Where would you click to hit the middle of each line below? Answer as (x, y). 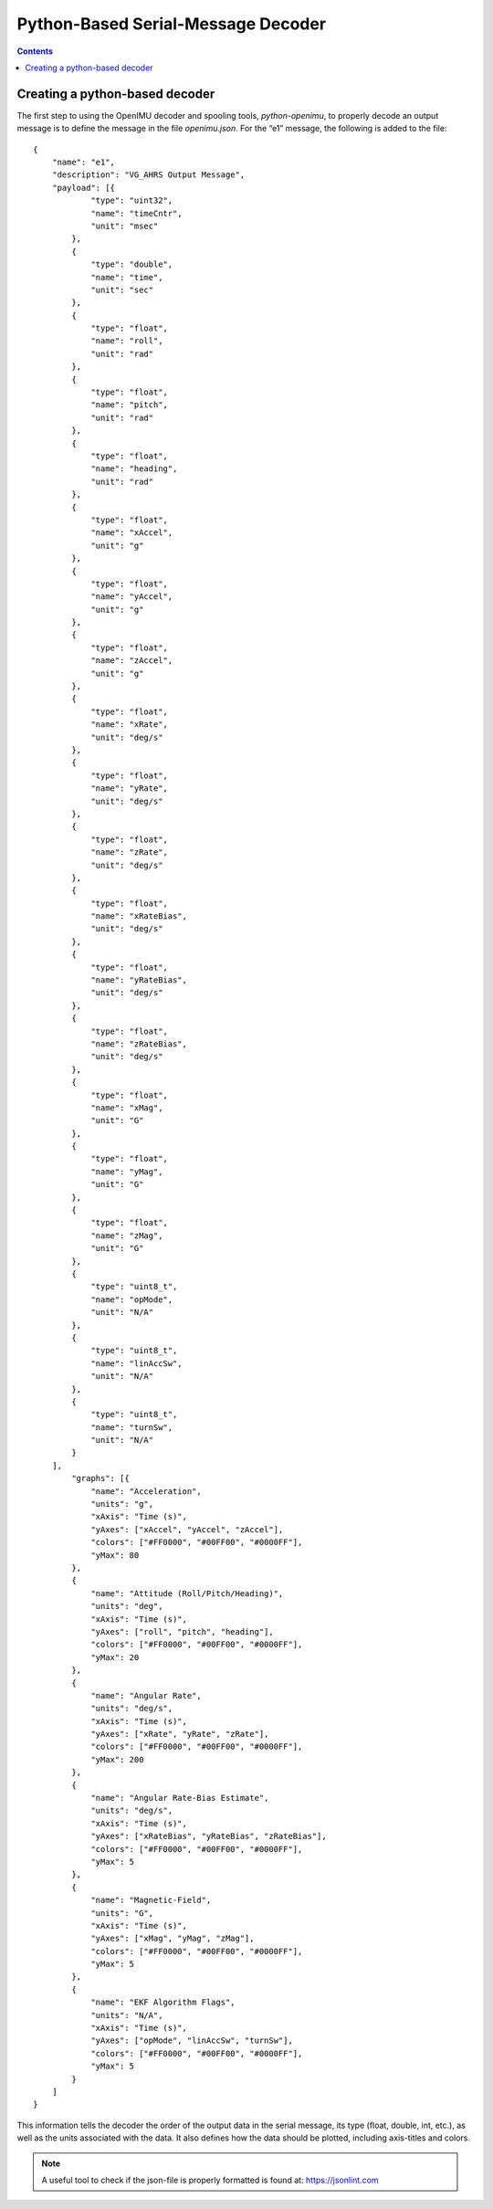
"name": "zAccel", (132, 661)
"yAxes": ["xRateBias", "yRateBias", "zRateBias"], (209, 1836)
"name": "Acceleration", (147, 1491)
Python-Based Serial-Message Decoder (172, 24)
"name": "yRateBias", (139, 980)
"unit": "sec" (122, 289)
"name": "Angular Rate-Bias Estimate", (180, 1798)
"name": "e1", (84, 163)
